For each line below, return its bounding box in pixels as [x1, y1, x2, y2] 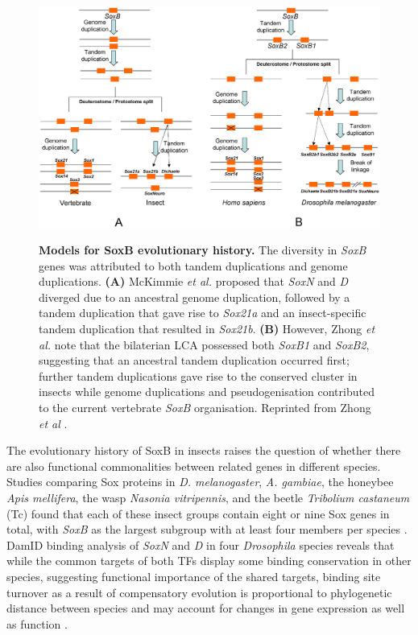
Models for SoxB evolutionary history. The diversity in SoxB [39, 241, 366, 258]
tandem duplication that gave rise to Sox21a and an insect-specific [39, 304, 366, 321]
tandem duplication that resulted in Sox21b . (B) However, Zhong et [39, 320, 375, 337]
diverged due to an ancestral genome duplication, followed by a [39, 288, 350, 305]
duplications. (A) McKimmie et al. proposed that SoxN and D [39, 273, 349, 290]
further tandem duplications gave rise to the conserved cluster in [39, 367, 358, 384]
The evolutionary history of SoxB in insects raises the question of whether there [6, 442, 401, 459]
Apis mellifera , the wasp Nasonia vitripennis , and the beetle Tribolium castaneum [6, 489, 410, 506]
